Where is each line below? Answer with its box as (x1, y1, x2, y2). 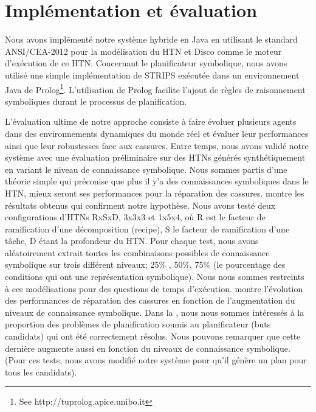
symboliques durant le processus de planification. (5, 94, 187, 107)
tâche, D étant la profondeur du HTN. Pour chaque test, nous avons (5, 234, 259, 247)
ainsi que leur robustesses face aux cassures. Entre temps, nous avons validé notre (5, 139, 309, 152)
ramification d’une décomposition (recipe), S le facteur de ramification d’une (5, 222, 290, 235)
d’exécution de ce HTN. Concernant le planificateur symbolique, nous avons (5, 57, 287, 69)
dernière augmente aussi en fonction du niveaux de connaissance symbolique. (5, 341, 290, 354)
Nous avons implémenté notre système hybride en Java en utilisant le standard (5, 33, 298, 46)
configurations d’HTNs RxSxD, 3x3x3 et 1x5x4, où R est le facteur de (5, 211, 266, 223)
